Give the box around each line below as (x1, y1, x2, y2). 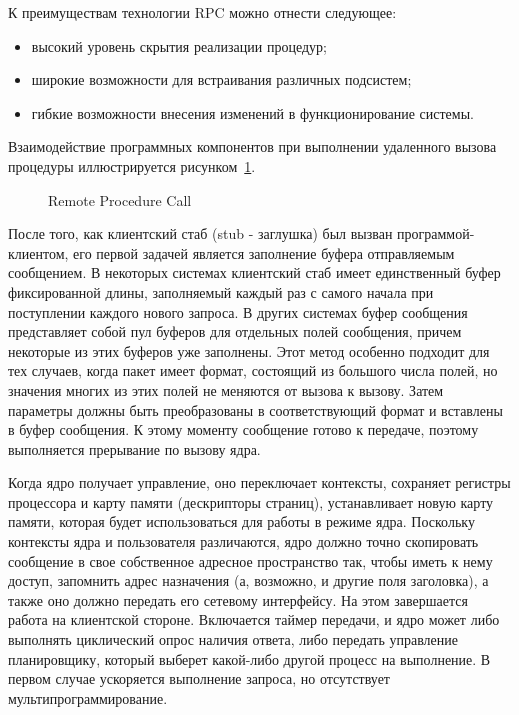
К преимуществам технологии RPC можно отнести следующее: (8, 2, 397, 22)
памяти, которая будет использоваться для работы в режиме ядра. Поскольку (8, 511, 475, 532)
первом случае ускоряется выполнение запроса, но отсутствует (8, 668, 390, 689)
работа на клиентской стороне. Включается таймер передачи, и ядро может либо (8, 609, 500, 630)
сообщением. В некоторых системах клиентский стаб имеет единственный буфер (8, 262, 501, 283)
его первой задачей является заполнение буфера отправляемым (73, 242, 455, 263)
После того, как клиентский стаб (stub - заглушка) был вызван (8, 223, 393, 244)
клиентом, (8, 242, 69, 263)
